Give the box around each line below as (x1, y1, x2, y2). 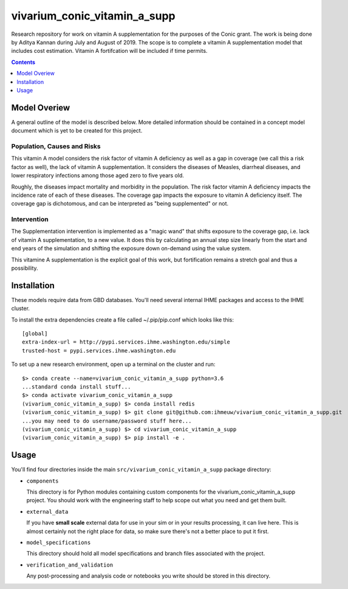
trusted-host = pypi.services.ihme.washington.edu (22, 347, 176, 354)
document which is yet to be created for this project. (11, 127, 143, 134)
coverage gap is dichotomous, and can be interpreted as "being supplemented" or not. (11, 200, 229, 207)
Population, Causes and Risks (11, 142, 101, 150)
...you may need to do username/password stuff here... (22, 417, 192, 424)
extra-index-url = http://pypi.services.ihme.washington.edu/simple (22, 339, 230, 346)
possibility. (11, 264, 39, 272)
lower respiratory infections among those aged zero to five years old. (11, 172, 185, 179)
